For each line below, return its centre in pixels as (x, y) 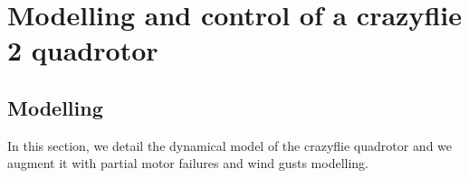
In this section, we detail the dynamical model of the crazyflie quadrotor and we (230, 145)
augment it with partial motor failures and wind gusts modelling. (188, 163)
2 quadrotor (83, 50)
